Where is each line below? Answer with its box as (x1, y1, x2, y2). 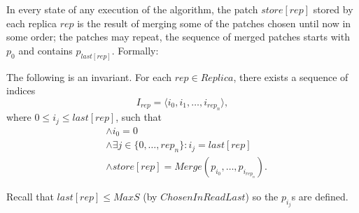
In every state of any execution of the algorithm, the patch (6, 2, 258, 16)
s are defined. (291, 189, 349, 204)
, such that (115, 110, 162, 124)
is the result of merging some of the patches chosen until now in (77, 15, 351, 30)
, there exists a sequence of (233, 69, 349, 84)
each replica (6, 15, 57, 30)
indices (6, 83, 36, 98)
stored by (313, 2, 353, 16)
